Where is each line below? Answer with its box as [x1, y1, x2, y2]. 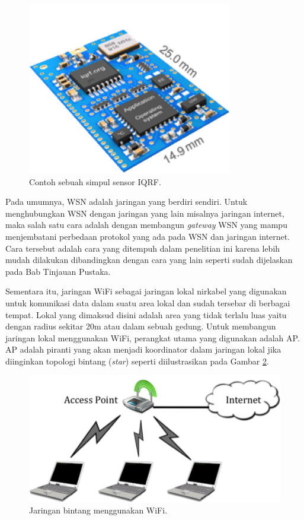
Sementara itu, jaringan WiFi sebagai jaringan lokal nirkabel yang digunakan [5, 285, 287, 297]
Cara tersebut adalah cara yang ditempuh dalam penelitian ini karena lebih [5, 242, 280, 254]
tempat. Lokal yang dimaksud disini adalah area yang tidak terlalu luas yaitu [5, 308, 287, 321]
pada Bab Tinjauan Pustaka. [5, 265, 111, 277]
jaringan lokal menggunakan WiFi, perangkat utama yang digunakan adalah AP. [5, 331, 300, 344]
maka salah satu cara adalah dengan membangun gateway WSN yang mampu [5, 218, 287, 231]
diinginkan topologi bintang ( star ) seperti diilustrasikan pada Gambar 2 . [5, 354, 269, 367]
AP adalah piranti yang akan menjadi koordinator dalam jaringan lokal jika [5, 343, 281, 356]
